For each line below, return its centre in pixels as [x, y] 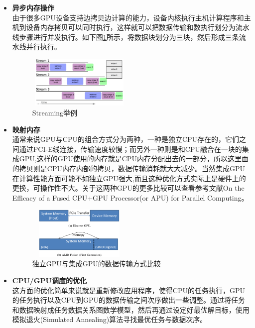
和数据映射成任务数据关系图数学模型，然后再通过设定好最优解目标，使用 [131, 309]
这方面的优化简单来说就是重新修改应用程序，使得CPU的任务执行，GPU [128, 290]
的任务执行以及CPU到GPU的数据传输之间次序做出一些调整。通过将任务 [128, 300]
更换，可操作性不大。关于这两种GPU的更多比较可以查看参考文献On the [128, 188]
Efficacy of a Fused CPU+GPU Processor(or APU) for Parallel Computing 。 [130, 197]
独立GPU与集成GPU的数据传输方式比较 [96, 264]
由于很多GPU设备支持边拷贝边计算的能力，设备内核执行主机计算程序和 [128, 17]
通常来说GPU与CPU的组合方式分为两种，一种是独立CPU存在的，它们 [126, 139]
